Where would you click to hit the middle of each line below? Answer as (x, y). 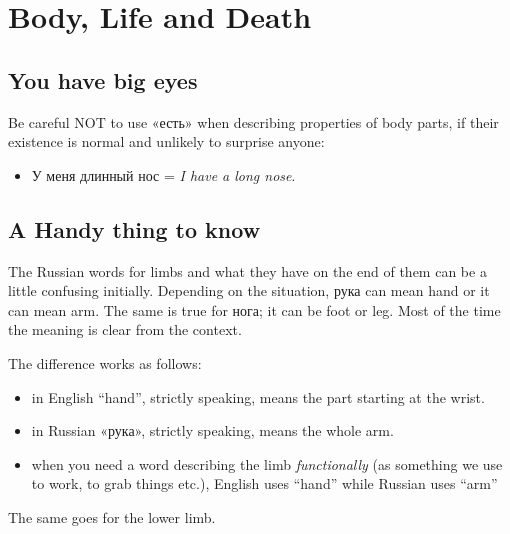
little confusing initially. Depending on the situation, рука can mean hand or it (249, 290)
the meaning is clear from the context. (125, 329)
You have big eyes (103, 79)
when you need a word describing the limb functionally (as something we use (267, 463)
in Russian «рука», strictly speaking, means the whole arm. (212, 430)
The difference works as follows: (105, 362)
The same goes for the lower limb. (112, 516)
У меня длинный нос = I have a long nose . (163, 174)
